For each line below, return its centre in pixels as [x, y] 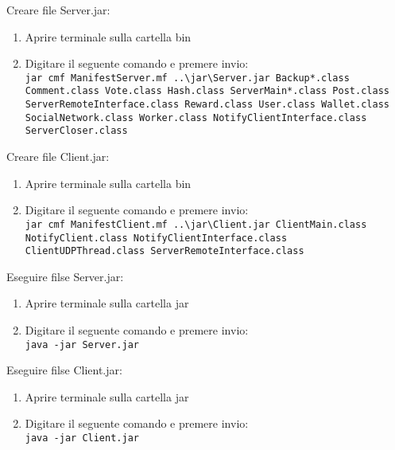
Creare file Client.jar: [58, 157]
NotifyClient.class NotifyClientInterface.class [156, 238]
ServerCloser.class [76, 131]
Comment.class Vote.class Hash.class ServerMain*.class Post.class [207, 91]
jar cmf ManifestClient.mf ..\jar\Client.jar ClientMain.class [196, 224]
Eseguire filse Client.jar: [64, 370]
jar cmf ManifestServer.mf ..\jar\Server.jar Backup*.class [187, 78]
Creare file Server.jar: [58, 10]
